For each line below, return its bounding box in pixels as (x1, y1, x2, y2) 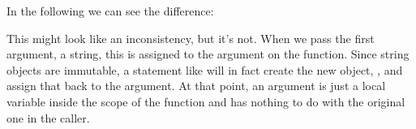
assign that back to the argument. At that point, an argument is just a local (6, 77, 386, 94)
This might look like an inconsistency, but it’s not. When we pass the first (6, 29, 375, 46)
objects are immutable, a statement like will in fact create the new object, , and (6, 61, 403, 78)
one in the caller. (6, 109, 90, 126)
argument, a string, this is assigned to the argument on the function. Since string (6, 45, 410, 62)
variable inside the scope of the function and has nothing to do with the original (6, 92, 405, 110)
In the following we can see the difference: (6, 2, 214, 19)
